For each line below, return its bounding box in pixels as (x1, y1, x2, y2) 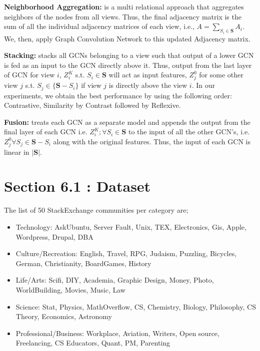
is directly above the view (108, 80, 187, 90)
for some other (199, 69, 243, 80)
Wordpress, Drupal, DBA (15, 231, 93, 242)
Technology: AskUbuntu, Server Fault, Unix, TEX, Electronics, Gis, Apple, (15, 222, 246, 232)
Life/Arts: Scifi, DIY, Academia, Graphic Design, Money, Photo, (15, 275, 214, 285)
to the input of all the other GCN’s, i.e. (128, 126, 250, 137)
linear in (4, 146, 29, 157)
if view (81, 80, 101, 90)
